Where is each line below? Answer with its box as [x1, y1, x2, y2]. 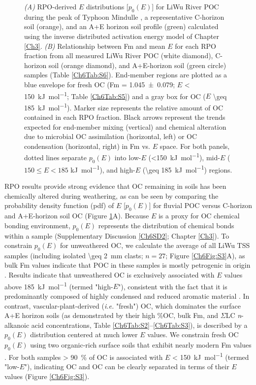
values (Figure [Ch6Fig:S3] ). [4, 371, 90, 381]
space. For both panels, [160, 140, 230, 151]
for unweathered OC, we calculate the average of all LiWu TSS [60, 240, 250, 250]
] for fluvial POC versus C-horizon [149, 200, 253, 210]
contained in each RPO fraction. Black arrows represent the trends [24, 112, 225, 122]
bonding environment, [4, 220, 70, 230]
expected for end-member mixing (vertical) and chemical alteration [24, 121, 226, 132]
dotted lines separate [24, 152, 87, 163]
